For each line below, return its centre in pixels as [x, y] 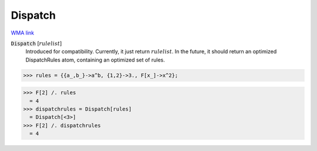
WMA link [23, 33]
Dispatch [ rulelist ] [36, 43]
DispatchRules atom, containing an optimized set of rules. [95, 60]
